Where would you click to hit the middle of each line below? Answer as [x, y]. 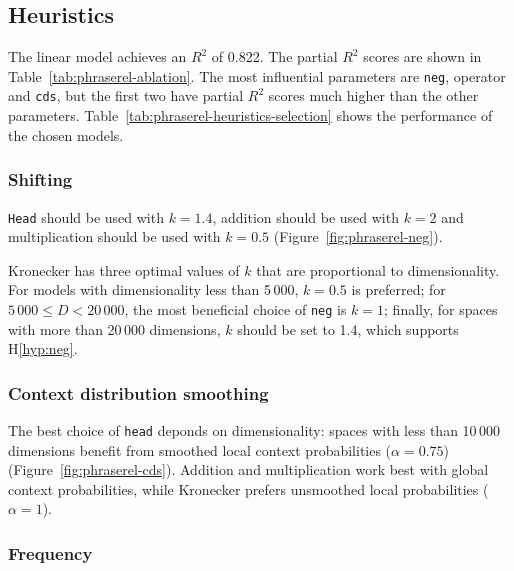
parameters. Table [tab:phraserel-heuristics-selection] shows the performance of [250, 115]
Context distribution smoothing [138, 392]
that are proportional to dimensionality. [378, 269]
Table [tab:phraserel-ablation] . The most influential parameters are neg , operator [257, 75]
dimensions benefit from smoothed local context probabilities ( [200, 449]
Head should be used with [86, 216]
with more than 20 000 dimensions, [114, 328]
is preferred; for [398, 289]
